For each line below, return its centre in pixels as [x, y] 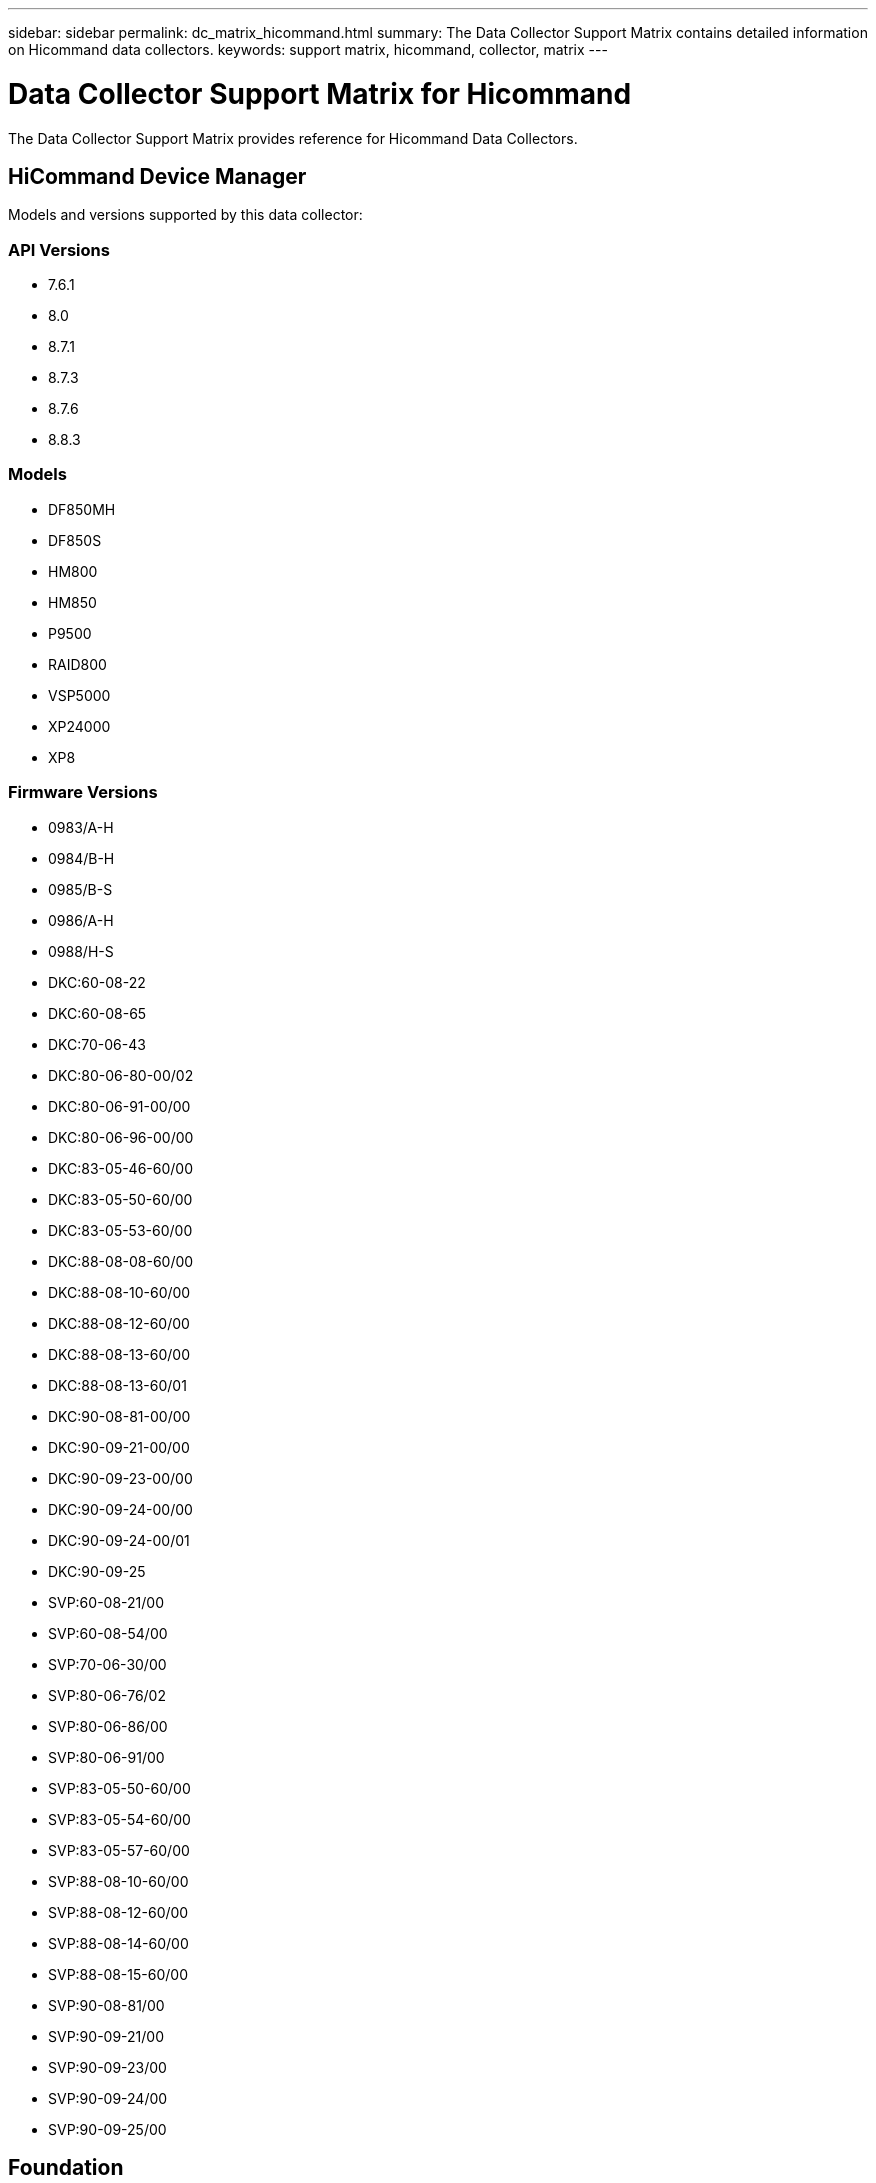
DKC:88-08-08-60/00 [121, 1261]
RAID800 [77, 664]
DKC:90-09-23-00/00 [120, 1478]
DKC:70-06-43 [97, 1044]
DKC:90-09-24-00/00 [120, 1509]
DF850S [75, 540]
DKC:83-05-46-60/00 [121, 1168]
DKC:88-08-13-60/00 [119, 1354]
